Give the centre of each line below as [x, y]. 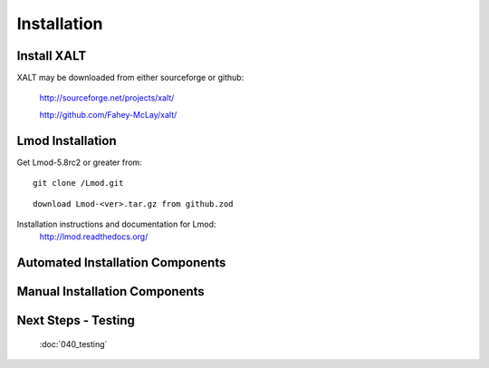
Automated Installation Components [121, 263]
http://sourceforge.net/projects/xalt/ [107, 98]
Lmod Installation [67, 140]
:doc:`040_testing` [73, 344]
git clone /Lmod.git [78, 183]
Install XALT [52, 56]
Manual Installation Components [111, 291]
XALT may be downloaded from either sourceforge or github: [130, 78]
